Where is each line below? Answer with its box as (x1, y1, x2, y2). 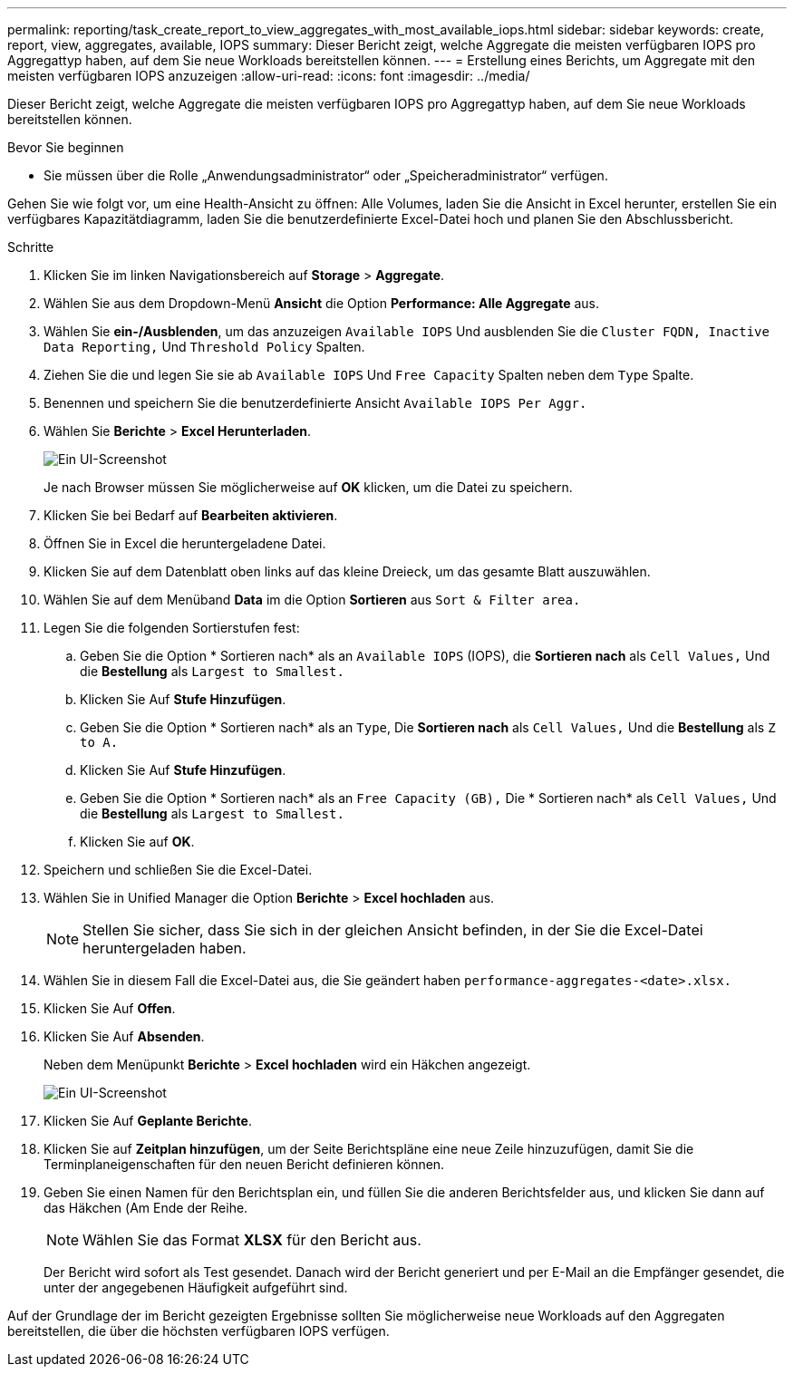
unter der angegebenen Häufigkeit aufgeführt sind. (44, 1280, 348, 1295)
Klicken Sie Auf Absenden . (44, 1029, 205, 1044)
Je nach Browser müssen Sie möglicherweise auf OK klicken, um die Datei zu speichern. (44, 479, 573, 495)
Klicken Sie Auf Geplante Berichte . (44, 1113, 252, 1128)
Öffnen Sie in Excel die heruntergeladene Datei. (44, 536, 326, 551)
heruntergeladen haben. (82, 939, 247, 957)
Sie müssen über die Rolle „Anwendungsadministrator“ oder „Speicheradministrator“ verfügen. (44, 168, 608, 183)
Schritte (7, 239, 54, 255)
